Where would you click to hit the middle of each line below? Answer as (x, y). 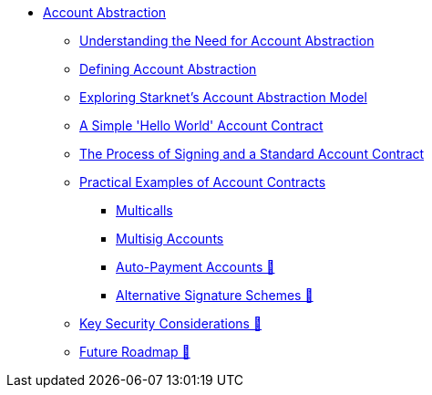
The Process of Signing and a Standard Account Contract (252, 154)
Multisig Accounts (170, 239)
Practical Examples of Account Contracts (203, 182)
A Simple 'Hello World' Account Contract (201, 125)
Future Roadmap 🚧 (135, 352)
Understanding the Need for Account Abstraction (227, 41)
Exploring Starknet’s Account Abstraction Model (223, 97)
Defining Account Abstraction (168, 69)
